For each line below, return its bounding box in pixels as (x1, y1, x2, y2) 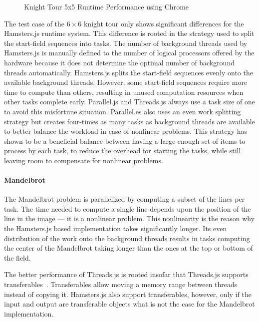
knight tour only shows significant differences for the (83, 18, 244, 28)
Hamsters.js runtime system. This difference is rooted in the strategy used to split (4, 28, 255, 38)
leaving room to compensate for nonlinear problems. (4, 155, 163, 165)
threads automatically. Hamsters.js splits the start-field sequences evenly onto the (4, 67, 253, 77)
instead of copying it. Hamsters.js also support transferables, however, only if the (4, 289, 252, 299)
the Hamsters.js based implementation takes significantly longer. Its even (4, 223, 227, 234)
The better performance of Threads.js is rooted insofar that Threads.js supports (4, 269, 249, 280)
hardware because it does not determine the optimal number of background (4, 57, 235, 67)
